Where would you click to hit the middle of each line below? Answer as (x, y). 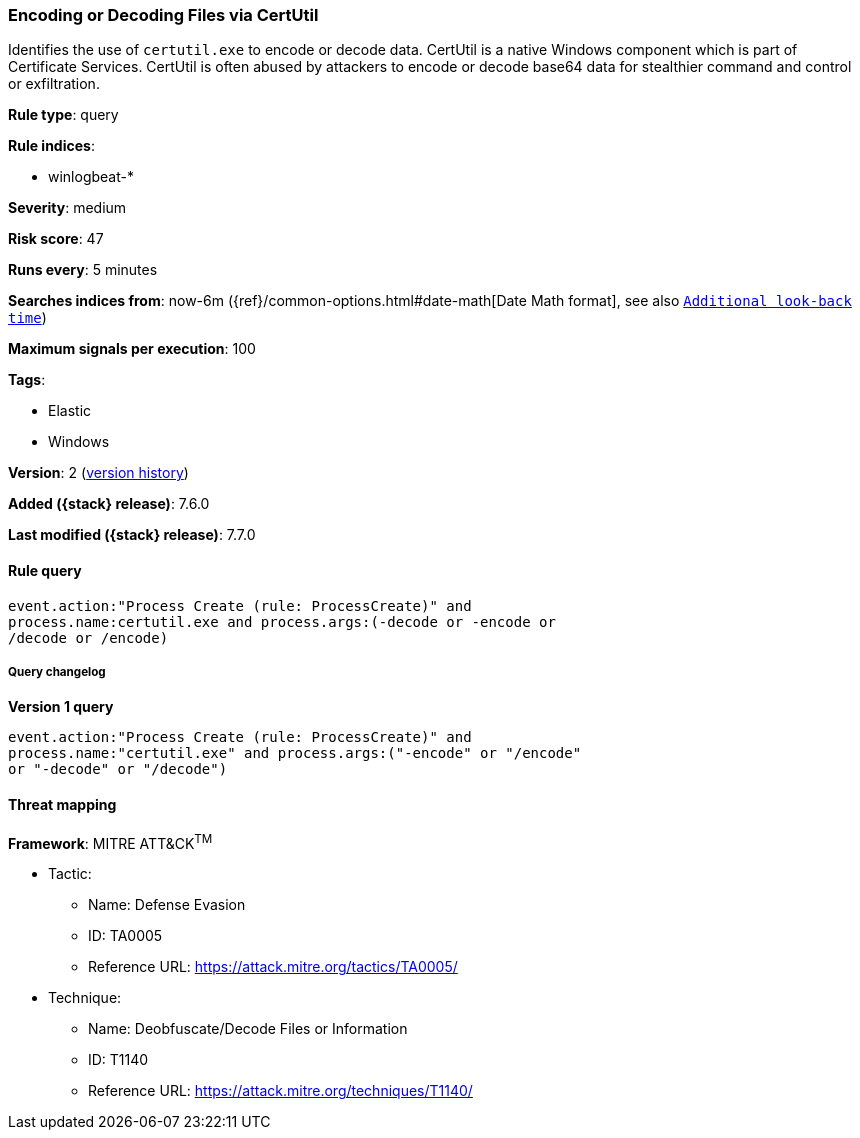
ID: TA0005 (125, 936)
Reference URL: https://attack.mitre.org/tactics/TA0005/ (273, 967)
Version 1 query (61, 707)
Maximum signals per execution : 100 (132, 349)
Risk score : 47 (56, 239)
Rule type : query (63, 115)
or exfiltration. (54, 84)
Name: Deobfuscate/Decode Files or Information (248, 1029)
